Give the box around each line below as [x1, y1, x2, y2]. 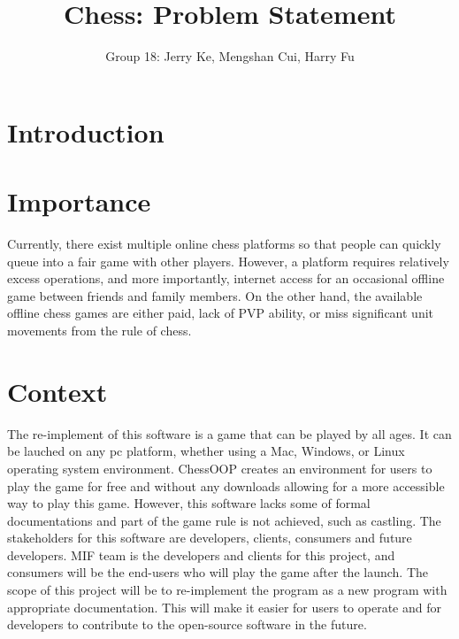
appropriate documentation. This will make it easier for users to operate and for [7, 597, 441, 616]
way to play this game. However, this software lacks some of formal [7, 494, 371, 512]
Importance [7, 183, 151, 219]
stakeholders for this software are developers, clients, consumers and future [7, 528, 412, 547]
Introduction [7, 113, 164, 150]
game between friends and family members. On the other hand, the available [7, 286, 423, 304]
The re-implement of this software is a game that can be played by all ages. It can [7, 424, 452, 443]
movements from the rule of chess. [7, 321, 192, 339]
